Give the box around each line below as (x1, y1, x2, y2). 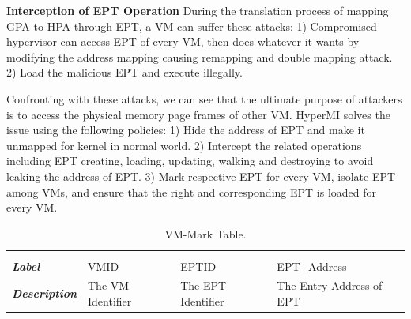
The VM (88, 277, 130, 294)
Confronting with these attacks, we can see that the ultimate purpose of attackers (6, 90, 402, 107)
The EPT (180, 277, 227, 294)
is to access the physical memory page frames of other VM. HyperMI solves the (6, 106, 390, 122)
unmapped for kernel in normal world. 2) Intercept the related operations (6, 137, 362, 153)
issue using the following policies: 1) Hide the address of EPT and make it (6, 122, 365, 138)
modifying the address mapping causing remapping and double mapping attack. (6, 48, 393, 65)
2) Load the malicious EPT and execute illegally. (6, 64, 243, 81)
